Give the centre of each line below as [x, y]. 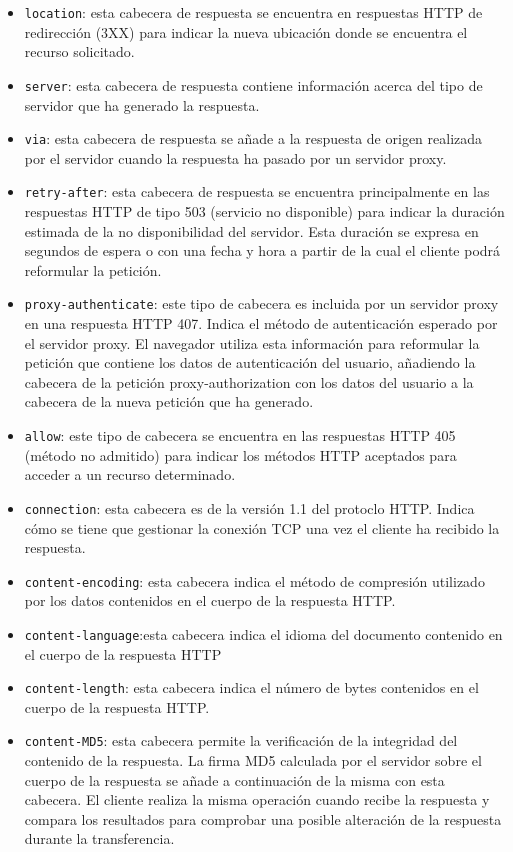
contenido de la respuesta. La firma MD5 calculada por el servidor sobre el [253, 760]
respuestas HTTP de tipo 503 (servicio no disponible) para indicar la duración [264, 211]
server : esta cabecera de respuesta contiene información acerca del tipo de [253, 84]
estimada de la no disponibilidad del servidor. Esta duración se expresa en [251, 230]
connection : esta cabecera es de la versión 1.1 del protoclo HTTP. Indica [249, 507]
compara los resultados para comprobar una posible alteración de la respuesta [263, 818]
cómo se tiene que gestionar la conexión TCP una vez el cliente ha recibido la [262, 527]
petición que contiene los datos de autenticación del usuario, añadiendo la [250, 362]
